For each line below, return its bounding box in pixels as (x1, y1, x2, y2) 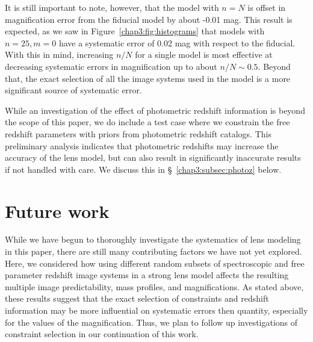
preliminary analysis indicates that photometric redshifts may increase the (5, 139, 279, 152)
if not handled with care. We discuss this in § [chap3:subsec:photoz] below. (5, 163, 282, 175)
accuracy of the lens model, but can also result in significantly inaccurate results (5, 151, 301, 164)
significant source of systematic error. (5, 84, 142, 96)
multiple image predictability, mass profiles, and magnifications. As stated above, (5, 280, 304, 293)
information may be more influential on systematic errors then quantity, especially (5, 304, 308, 316)
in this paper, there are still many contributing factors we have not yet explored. (5, 245, 302, 258)
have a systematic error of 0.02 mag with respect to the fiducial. (58, 36, 296, 49)
